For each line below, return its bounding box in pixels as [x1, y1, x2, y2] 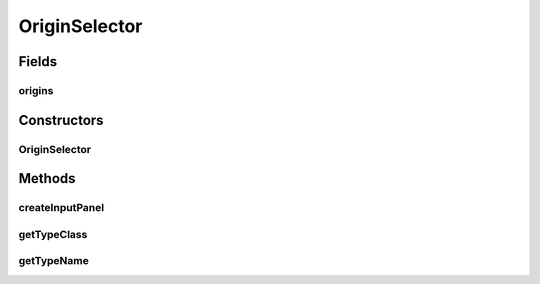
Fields [18, 53, 58, 70]
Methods [18, 170, 76, 187]
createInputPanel [18, 201, 105, 215]
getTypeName [18, 254, 89, 268]
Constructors [18, 111, 104, 129]
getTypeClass [18, 227, 88, 241]
